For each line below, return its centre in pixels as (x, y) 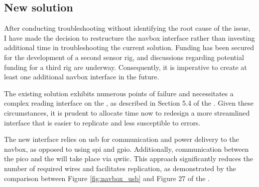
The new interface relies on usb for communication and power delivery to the (122, 139)
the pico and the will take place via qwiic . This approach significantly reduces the (129, 158)
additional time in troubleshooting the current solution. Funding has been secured (129, 47)
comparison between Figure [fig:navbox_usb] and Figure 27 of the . (107, 178)
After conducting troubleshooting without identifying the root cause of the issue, (127, 28)
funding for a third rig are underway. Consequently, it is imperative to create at (126, 67)
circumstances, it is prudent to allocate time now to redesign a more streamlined (127, 112)
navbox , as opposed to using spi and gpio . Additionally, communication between (127, 149)
